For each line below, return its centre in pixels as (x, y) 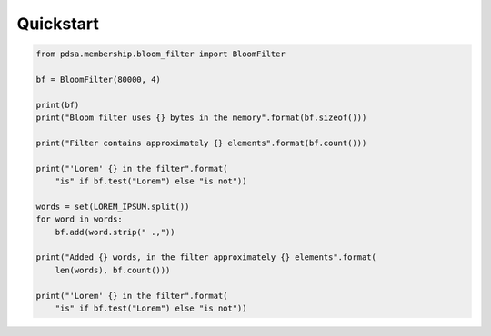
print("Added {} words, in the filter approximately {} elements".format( (206, 257)
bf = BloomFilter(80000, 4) (98, 79)
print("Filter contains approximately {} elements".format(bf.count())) (201, 143)
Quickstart (58, 24)
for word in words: (79, 219)
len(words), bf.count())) (113, 270)
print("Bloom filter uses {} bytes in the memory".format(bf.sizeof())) (201, 118)
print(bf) (58, 105)
